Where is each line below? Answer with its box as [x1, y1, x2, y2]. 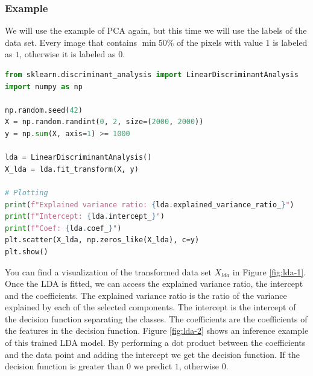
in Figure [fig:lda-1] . [232, 265, 306, 278]
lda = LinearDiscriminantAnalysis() [5, 153, 152, 162]
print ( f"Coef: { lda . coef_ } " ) [5, 224, 122, 233]
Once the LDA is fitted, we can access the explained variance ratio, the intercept [5, 277, 303, 290]
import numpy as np [5, 82, 83, 91]
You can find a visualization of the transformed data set [5, 265, 212, 278]
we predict [133, 360, 172, 372]
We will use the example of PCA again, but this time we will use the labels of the [5, 24, 307, 37]
